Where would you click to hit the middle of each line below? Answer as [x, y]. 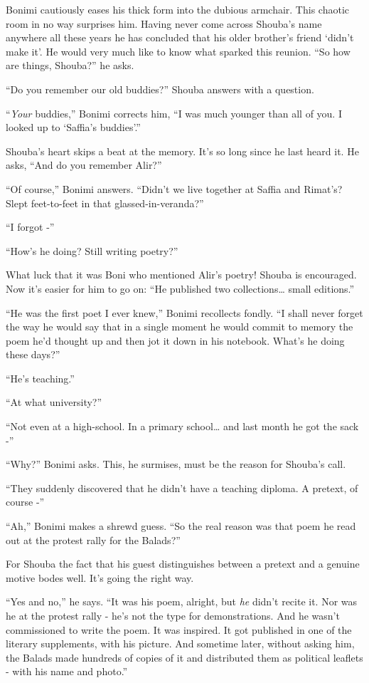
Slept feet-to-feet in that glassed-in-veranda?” [105, 203]
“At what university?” [54, 402]
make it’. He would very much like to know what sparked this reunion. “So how [178, 51]
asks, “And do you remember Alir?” [84, 165]
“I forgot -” [30, 227]
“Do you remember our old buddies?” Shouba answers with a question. [160, 89]
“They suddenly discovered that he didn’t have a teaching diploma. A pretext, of [182, 488]
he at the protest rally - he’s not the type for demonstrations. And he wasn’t [173, 615]
